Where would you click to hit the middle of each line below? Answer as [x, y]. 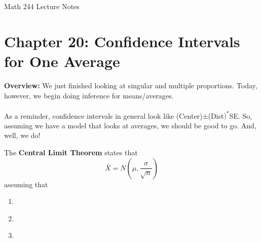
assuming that [26, 184]
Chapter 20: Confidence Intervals [122, 41]
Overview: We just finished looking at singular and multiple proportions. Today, [131, 85]
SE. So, [241, 115]
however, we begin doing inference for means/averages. [89, 95]
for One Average [62, 61]
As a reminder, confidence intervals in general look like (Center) [103, 115]
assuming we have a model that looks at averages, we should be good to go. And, [130, 125]
